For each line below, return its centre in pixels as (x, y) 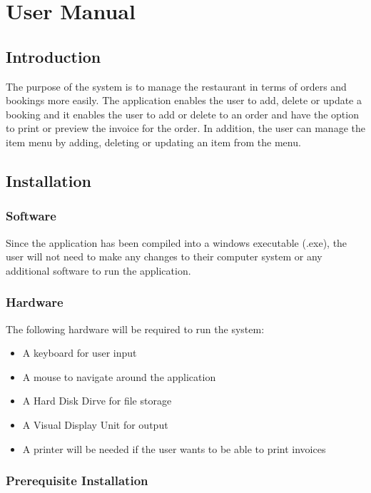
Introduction (54, 56)
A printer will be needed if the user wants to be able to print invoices (174, 448)
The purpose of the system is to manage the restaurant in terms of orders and (176, 86)
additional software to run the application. (98, 270)
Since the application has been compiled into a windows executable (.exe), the (177, 242)
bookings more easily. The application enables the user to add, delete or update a (184, 100)
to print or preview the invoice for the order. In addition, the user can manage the (185, 128)
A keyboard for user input (80, 353)
